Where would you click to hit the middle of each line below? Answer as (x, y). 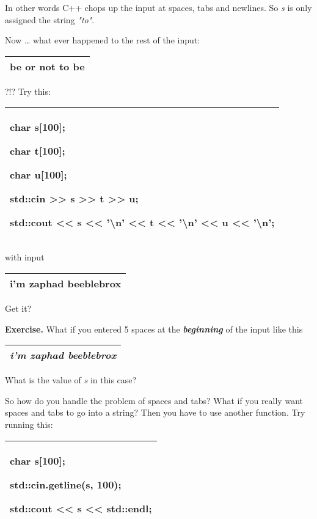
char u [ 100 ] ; (38, 175)
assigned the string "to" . (50, 19)
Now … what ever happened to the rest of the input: (103, 40)
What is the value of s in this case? (71, 380)
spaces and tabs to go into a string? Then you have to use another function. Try (155, 412)
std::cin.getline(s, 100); (66, 484)
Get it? (18, 308)
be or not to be (47, 66)
